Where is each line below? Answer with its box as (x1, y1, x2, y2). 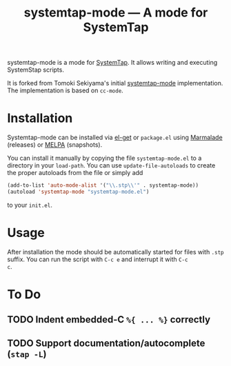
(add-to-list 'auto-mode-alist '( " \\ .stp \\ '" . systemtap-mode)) (7, 182, 199, 189)
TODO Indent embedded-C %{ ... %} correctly (7, 314, 211, 325)
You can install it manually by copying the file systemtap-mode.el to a (7, 154, 202, 163)
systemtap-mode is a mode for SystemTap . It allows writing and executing (7, 59, 218, 67)
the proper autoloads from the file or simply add (7, 169, 143, 177)
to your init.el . (7, 201, 53, 209)
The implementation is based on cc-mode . (7, 86, 124, 94)
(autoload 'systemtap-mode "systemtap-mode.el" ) (7, 188, 150, 195)
